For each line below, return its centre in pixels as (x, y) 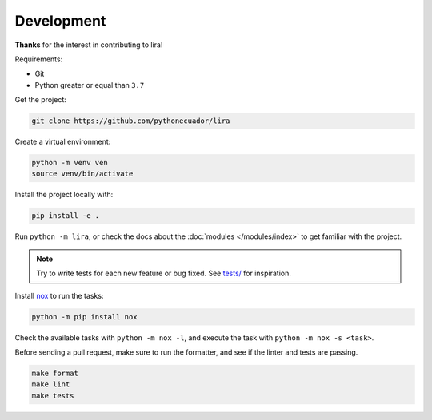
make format (55, 373)
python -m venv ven (70, 163)
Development (60, 21)
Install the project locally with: (64, 195)
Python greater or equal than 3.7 (90, 85)
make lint (51, 384)
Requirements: (39, 59)
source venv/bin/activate (82, 174)
